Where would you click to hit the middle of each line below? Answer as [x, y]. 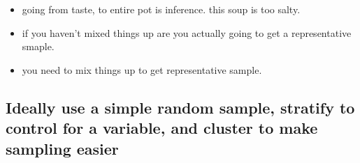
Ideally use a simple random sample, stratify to [180, 107]
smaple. [38, 46]
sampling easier [62, 148]
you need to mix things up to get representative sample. [142, 69]
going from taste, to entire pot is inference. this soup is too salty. [161, 9]
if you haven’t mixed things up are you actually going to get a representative [187, 32]
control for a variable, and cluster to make [162, 128]
